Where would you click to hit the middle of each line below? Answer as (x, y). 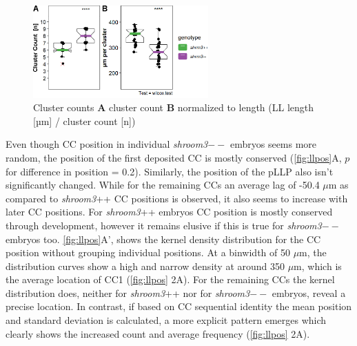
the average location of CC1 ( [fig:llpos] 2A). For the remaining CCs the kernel (170, 279)
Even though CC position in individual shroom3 (107, 144)
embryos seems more (273, 144)
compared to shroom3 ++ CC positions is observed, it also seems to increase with (177, 198)
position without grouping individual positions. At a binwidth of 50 (148, 252)
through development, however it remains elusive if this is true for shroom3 (164, 225)
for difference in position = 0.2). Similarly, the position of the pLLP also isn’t (170, 171)
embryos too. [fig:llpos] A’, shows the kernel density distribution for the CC (163, 239)
